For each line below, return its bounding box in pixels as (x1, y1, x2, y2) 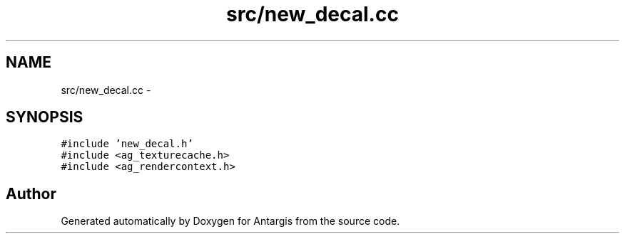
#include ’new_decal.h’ (61, 138, 193, 150)
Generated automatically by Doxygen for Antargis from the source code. (61, 215, 400, 228)
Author (6, 184, 56, 203)
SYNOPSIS (6, 108, 83, 127)
